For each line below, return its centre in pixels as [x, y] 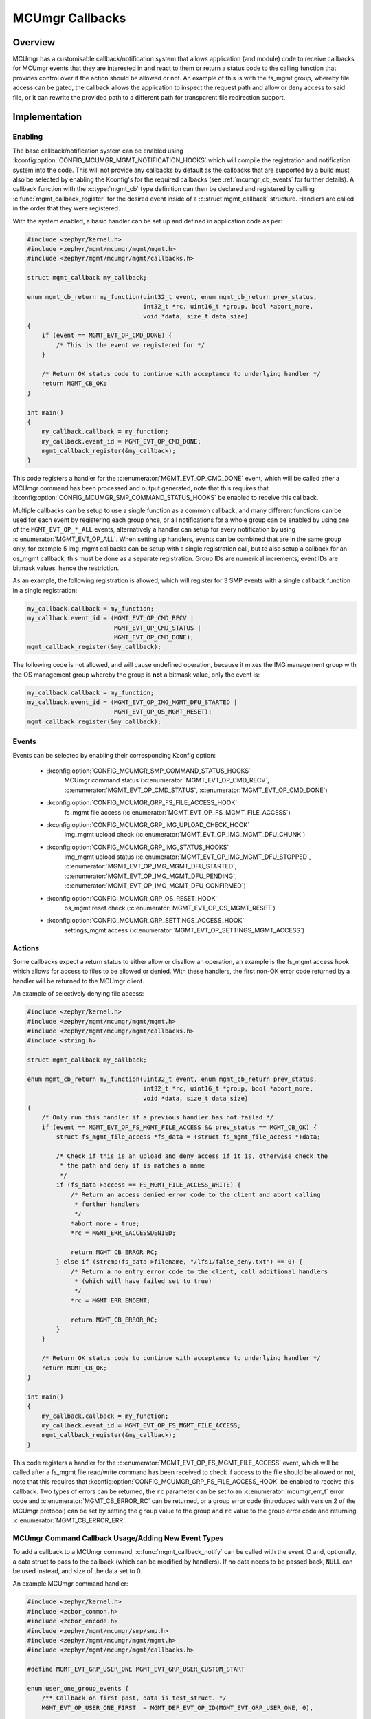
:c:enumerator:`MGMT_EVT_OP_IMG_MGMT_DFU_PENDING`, [150, 876]
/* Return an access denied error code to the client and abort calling [195, 1194]
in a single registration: [45, 590]
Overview [34, 42]
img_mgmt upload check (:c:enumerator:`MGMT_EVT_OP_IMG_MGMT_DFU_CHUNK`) [185, 835]
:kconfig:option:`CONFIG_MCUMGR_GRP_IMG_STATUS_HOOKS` [138, 847]
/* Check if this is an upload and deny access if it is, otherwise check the [192, 1156]
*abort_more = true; [105, 1223]
